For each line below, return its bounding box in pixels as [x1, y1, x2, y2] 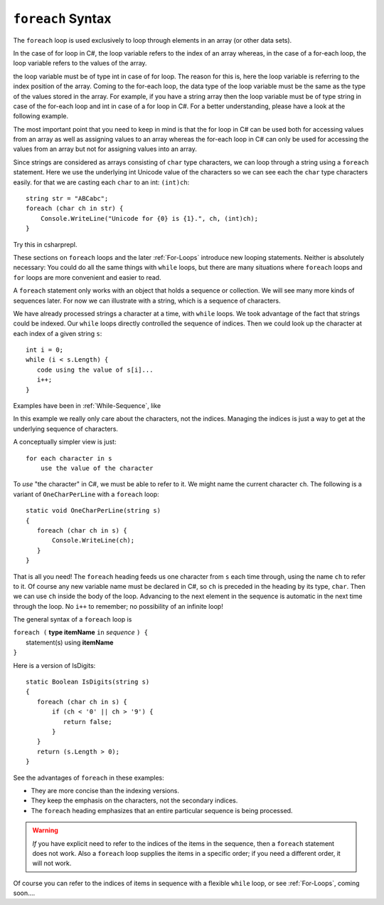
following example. [13, 112, 69, 120]
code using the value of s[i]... [36, 365, 154, 374]
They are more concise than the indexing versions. [31, 786, 180, 795]
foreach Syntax [13, 11, 112, 26]
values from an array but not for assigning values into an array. [13, 145, 197, 153]
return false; [63, 718, 112, 726]
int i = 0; [26, 346, 64, 354]
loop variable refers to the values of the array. [13, 59, 147, 68]
